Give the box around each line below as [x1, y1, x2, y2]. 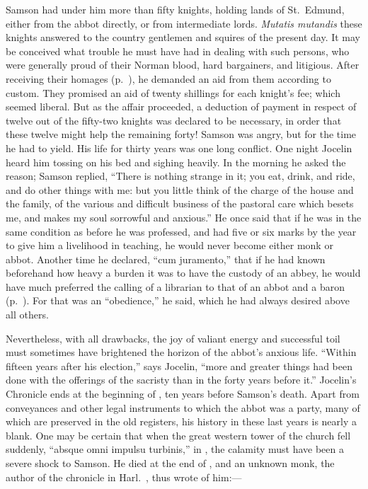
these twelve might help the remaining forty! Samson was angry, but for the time [6, 127, 357, 142]
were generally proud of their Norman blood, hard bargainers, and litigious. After [6, 57, 360, 72]
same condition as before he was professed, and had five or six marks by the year [6, 224, 357, 238]
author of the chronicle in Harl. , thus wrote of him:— [6, 469, 242, 484]
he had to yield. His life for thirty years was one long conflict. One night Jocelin [6, 140, 352, 155]
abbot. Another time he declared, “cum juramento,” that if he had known [6, 251, 326, 266]
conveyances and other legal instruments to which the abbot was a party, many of [6, 400, 360, 415]
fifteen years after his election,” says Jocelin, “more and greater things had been [6, 358, 352, 373]
